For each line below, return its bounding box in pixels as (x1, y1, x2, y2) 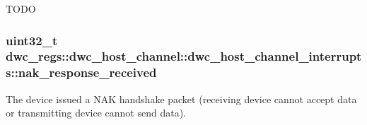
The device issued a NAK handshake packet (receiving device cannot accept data (6, 91, 357, 106)
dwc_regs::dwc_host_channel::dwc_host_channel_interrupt (6, 47, 362, 65)
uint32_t (6, 31, 58, 49)
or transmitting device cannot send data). (6, 105, 186, 120)
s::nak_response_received (6, 64, 157, 81)
